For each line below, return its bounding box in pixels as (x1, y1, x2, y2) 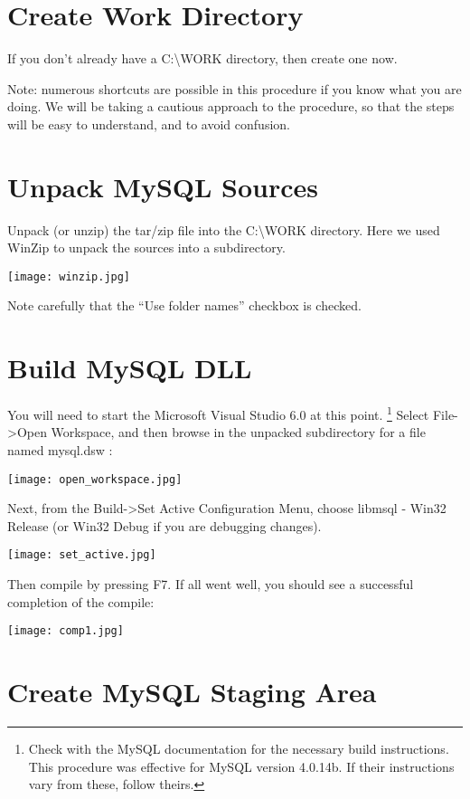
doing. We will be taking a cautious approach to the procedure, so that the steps (7, 97, 455, 116)
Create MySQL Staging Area (7, 673, 377, 710)
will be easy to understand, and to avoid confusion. (7, 114, 290, 133)
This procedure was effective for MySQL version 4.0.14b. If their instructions (28, 756, 455, 775)
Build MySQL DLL (7, 349, 252, 386)
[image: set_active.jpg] (7, 548, 156, 562)
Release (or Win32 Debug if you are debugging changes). (7, 516, 322, 535)
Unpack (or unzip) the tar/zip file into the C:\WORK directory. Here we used (7, 220, 440, 239)
